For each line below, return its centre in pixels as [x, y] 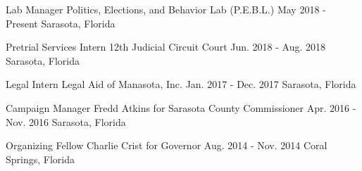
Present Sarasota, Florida [61, 23]
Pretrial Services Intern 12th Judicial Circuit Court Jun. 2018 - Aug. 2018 [166, 47]
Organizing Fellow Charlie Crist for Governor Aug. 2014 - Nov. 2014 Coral [167, 145]
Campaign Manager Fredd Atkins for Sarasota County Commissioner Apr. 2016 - [181, 107]
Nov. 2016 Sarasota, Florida [66, 121]
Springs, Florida [40, 159]
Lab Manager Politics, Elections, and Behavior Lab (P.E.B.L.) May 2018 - [166, 9]
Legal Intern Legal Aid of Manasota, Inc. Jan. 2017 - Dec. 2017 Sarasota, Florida [181, 84]
